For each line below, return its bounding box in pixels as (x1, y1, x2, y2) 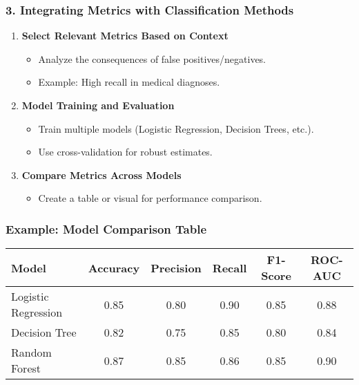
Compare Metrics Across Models (21, 167, 182, 182)
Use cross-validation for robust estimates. (38, 144, 213, 159)
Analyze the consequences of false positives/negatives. (38, 51, 266, 66)
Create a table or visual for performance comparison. (38, 191, 262, 205)
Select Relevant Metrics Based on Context (21, 28, 229, 43)
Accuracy (88, 259, 140, 276)
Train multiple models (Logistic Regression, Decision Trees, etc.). (38, 121, 314, 135)
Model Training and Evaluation (21, 98, 175, 112)
